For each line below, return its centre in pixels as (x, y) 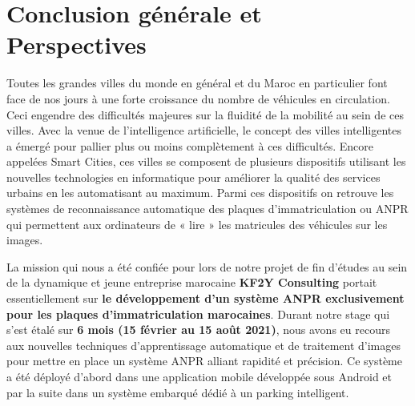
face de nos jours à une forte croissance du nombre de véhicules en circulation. (198, 98)
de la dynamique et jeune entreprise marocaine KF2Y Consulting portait (192, 282)
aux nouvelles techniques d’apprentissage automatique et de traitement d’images (203, 345)
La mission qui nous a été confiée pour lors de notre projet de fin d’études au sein (207, 266)
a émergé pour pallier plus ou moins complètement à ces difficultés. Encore (190, 145)
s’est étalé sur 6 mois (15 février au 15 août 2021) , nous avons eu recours (198, 330)
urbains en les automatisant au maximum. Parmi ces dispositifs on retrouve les (200, 193)
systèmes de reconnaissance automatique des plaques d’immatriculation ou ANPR (207, 209)
